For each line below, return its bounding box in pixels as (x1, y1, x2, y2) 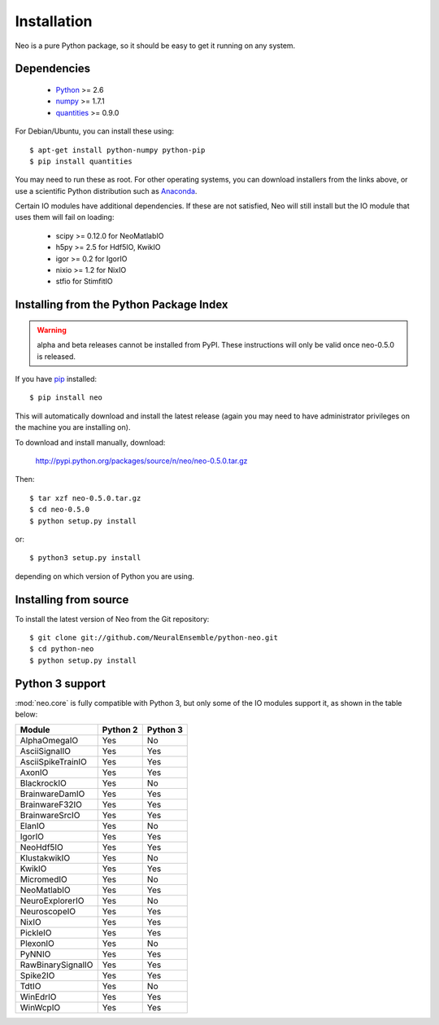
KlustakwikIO (20, 852, 71, 864)
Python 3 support (15, 677, 106, 690)
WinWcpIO (20, 1002, 61, 1014)
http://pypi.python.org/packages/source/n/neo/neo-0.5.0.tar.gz (35, 456, 248, 466)
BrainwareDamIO (20, 788, 85, 799)
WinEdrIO (20, 992, 57, 1003)
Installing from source (15, 593, 129, 607)
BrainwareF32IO (20, 799, 83, 810)
